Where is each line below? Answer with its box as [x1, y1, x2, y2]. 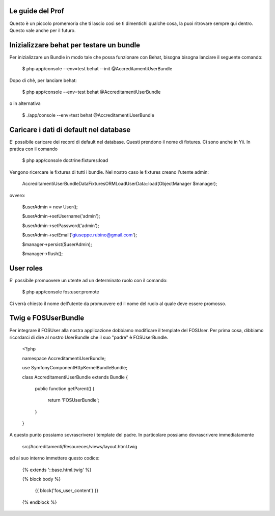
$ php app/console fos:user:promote [22, 289, 99, 295]
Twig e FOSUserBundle [9, 314, 85, 322]
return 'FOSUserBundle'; [47, 397, 99, 403]
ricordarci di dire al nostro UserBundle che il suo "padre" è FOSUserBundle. [9, 334, 169, 340]
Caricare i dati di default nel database [9, 125, 131, 134]
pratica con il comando [9, 146, 58, 152]
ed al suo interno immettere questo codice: [9, 455, 100, 461]
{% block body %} [22, 476, 61, 482]
